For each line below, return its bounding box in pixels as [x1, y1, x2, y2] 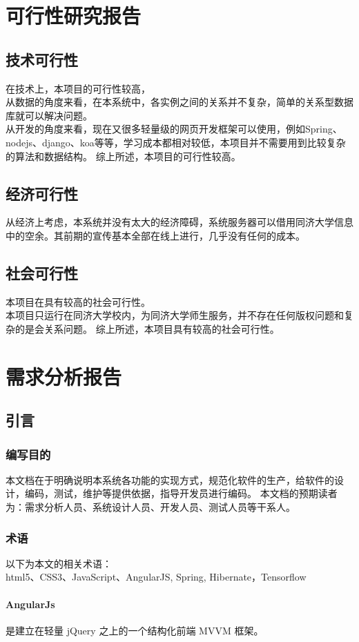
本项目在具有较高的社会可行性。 [6, 294, 151, 309]
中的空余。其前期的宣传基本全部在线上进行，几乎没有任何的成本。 [6, 228, 305, 242]
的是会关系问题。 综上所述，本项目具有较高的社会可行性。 [14, 321, 280, 335]
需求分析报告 [6, 362, 122, 390]
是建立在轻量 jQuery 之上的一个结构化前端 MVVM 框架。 [6, 623, 264, 637]
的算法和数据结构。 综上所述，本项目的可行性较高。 [6, 148, 241, 163]
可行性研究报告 [6, 1, 142, 30]
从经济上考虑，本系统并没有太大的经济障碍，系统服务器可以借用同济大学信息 [6, 215, 353, 229]
